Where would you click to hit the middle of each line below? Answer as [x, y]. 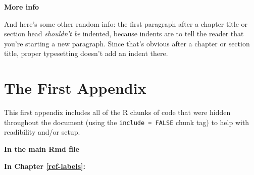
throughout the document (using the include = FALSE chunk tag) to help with [127, 122]
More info [22, 7]
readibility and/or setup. [42, 132]
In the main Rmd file [42, 149]
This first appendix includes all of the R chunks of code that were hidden [117, 112]
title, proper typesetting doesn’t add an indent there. [86, 53]
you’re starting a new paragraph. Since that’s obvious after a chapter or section [127, 43]
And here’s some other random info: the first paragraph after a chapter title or [126, 23]
